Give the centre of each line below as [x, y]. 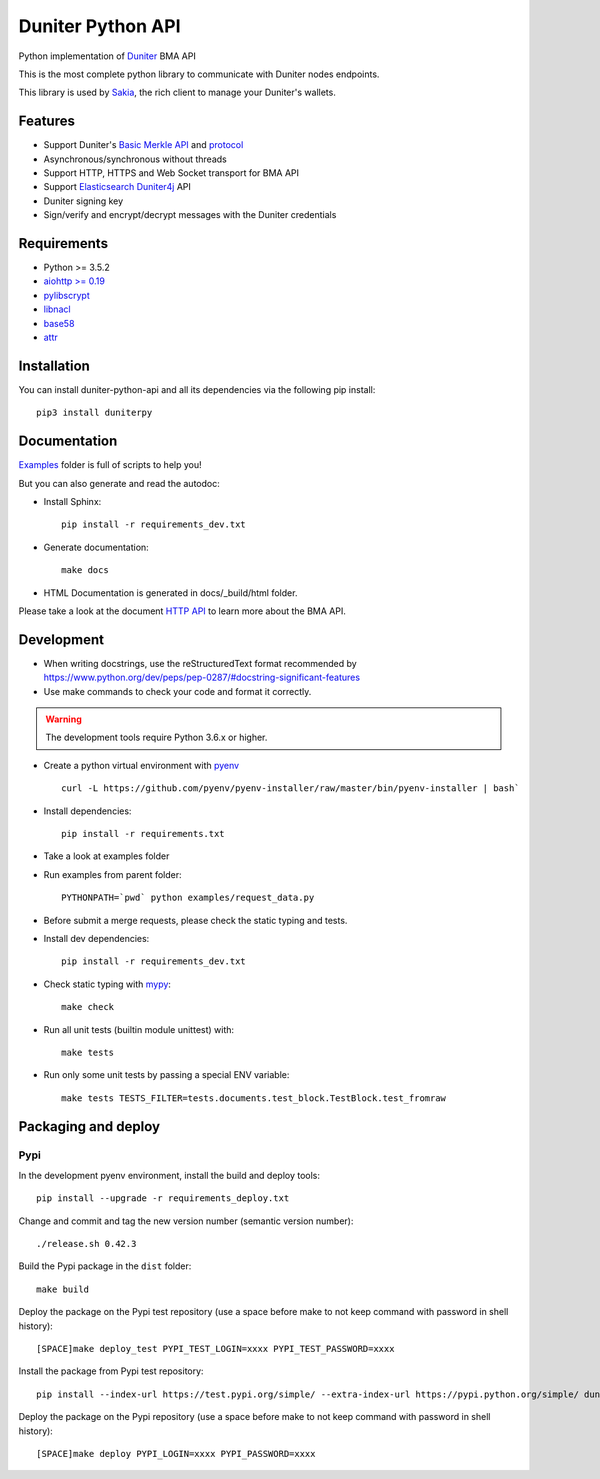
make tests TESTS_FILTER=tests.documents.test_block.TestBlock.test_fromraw [254, 1098]
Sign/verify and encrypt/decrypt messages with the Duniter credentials [190, 215]
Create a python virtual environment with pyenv [141, 765]
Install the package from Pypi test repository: [111, 1371]
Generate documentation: [96, 547]
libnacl [57, 309]
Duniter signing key [83, 201]
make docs [85, 570]
